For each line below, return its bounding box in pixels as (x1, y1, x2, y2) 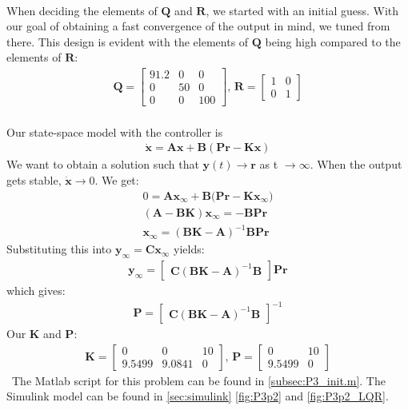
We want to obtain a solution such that (6, 156, 199, 173)
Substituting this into (6, 241, 112, 257)
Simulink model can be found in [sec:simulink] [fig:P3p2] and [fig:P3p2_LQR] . (6, 388, 389, 404)
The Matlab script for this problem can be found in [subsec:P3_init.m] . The (11, 372, 386, 388)
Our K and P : (6, 325, 78, 342)
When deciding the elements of (6, 2, 158, 18)
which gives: (6, 281, 66, 298)
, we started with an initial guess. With (206, 2, 399, 18)
